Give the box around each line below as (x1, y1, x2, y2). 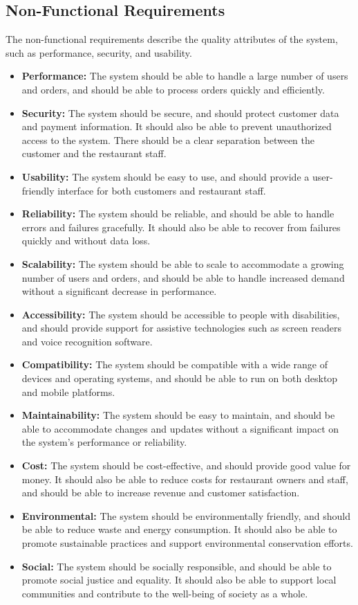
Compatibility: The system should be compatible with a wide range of (21, 357, 328, 372)
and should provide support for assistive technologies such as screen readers (21, 320, 342, 335)
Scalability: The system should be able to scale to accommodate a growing (21, 256, 344, 271)
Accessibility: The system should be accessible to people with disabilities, (21, 307, 340, 321)
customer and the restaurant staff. (21, 146, 167, 161)
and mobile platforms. (21, 384, 115, 399)
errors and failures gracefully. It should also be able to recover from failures (21, 219, 341, 234)
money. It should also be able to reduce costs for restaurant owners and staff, (21, 471, 348, 486)
